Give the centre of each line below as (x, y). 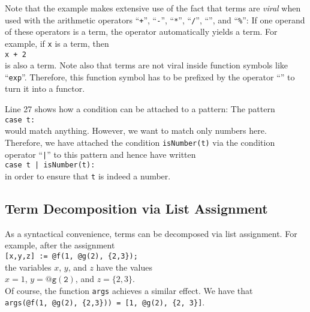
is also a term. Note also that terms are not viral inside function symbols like (146, 65)
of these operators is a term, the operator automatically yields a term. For (141, 31)
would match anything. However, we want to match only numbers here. (136, 130)
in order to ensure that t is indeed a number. (88, 175)
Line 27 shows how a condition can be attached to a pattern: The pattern (140, 109)
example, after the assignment (60, 245)
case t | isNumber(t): (50, 165)
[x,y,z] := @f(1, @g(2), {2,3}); (71, 256)
